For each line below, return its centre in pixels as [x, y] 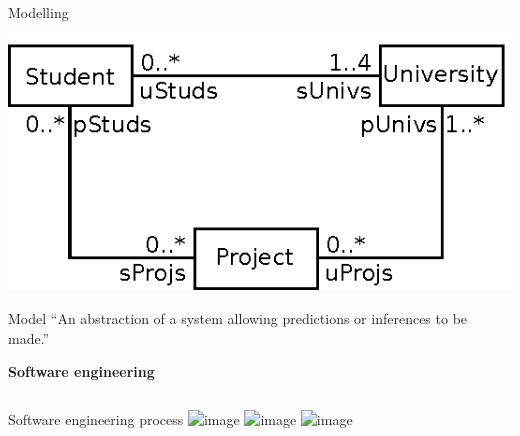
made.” [29, 337]
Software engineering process [96, 418]
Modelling [38, 12]
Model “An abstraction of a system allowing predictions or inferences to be [238, 318]
